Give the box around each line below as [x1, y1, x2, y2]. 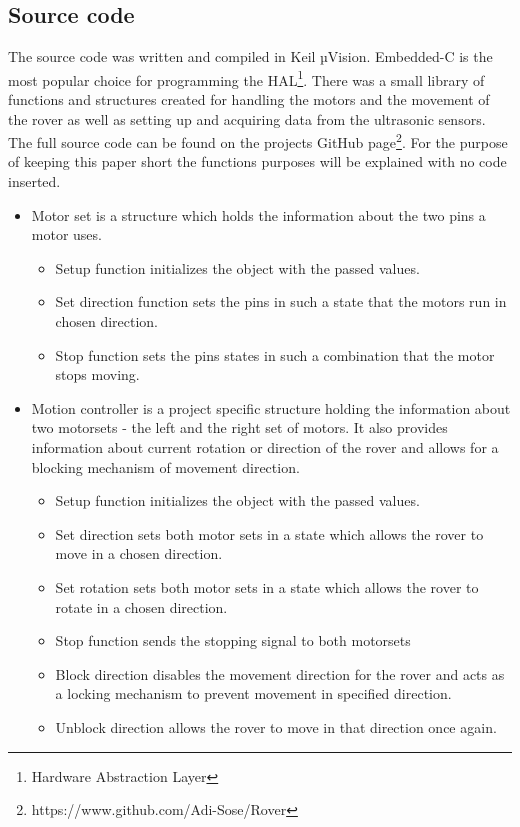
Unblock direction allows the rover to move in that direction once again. [55, 716, 497, 737]
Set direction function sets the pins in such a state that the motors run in [55, 291, 507, 312]
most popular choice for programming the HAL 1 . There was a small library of [8, 66, 485, 90]
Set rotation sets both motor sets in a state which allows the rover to [55, 576, 479, 597]
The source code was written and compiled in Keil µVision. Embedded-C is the [8, 46, 493, 67]
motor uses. [31, 224, 102, 245]
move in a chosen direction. [55, 543, 223, 564]
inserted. [8, 171, 61, 192]
